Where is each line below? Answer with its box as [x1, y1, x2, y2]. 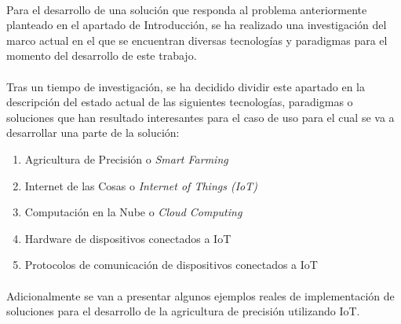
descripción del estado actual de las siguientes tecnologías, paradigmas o [6, 94, 353, 110]
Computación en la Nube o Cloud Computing [24, 204, 242, 220]
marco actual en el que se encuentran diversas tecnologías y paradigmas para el [6, 31, 388, 48]
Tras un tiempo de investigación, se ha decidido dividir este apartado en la [6, 78, 365, 94]
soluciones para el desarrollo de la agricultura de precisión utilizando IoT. [6, 303, 360, 319]
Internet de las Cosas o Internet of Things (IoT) [24, 177, 257, 193]
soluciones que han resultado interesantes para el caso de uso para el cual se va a [6, 109, 395, 125]
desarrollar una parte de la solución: [6, 124, 180, 141]
